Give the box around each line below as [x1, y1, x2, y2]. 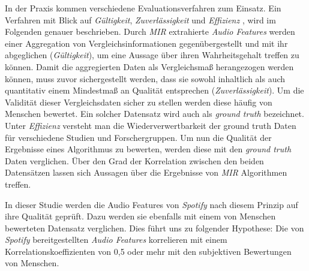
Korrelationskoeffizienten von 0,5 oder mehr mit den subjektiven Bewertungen [5, 245, 292, 257]
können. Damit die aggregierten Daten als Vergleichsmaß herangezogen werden [5, 60, 294, 73]
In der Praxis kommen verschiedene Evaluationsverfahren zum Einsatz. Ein [5, 2, 281, 14]
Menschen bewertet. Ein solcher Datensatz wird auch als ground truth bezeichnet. [5, 107, 304, 120]
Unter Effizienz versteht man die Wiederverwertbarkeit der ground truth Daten [5, 119, 296, 131]
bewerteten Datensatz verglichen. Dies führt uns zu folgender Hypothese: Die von [5, 221, 304, 234]
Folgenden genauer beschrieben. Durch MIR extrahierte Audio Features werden [5, 25, 295, 38]
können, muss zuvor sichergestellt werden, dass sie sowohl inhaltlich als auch [5, 72, 286, 85]
